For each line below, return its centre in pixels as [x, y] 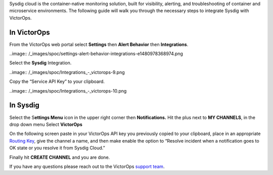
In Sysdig [25, 105]
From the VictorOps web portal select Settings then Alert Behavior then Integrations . [99, 44]
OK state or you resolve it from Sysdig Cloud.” [57, 148]
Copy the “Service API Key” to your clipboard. [57, 81]
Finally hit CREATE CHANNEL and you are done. [60, 157]
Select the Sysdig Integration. [40, 63]
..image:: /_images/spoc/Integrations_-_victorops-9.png [67, 72]
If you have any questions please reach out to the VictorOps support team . [87, 166]
